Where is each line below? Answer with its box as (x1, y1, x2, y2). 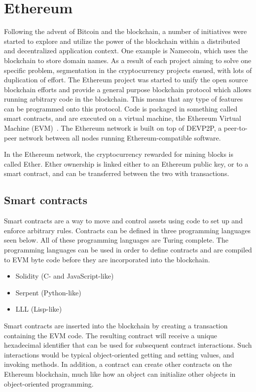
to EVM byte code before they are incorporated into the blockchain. (4, 254, 210, 264)
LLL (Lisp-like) (15, 304, 62, 314)
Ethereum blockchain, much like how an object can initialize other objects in (4, 368, 236, 379)
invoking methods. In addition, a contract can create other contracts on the (4, 359, 232, 369)
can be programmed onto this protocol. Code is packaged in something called (4, 103, 238, 113)
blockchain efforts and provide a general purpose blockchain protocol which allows (4, 84, 252, 94)
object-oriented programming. (4, 378, 94, 389)
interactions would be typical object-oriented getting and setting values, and (4, 349, 234, 359)
